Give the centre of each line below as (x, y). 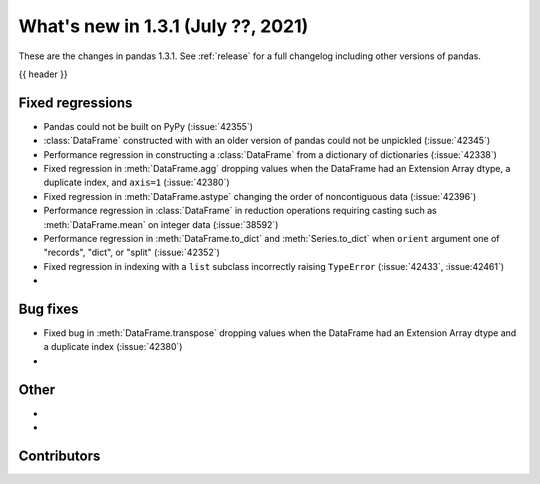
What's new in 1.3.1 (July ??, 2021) (163, 26)
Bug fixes (48, 308)
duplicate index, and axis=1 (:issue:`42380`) (136, 182)
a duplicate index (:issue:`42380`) (113, 347)
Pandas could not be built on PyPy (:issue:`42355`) (148, 126)
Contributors (59, 455)
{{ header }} (43, 74)
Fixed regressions (75, 102)
